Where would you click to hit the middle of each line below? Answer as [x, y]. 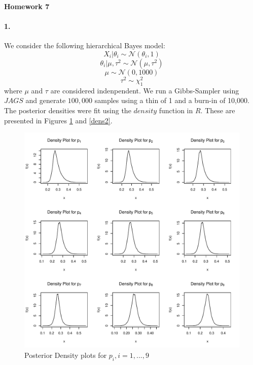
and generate [46, 100]
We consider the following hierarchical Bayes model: [85, 45]
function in [176, 110]
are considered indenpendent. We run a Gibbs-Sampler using [145, 90]
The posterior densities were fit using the [68, 110]
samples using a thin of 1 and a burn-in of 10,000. [172, 100]
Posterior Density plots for [66, 355]
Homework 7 [27, 6]
